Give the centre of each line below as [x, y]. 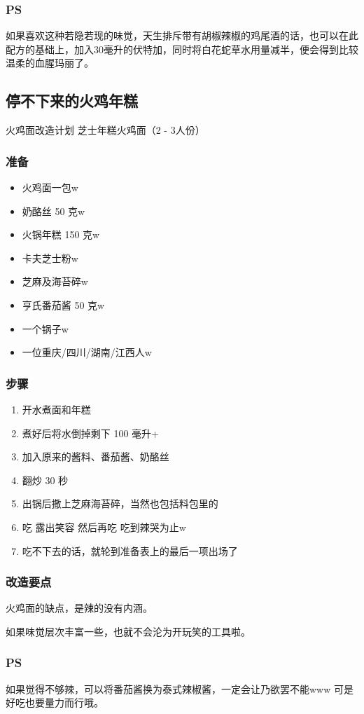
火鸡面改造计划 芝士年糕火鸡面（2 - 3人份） [105, 130]
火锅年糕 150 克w [61, 234]
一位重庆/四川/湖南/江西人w [87, 352]
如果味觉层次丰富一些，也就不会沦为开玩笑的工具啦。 [128, 631]
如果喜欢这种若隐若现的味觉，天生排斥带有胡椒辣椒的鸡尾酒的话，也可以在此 [182, 35]
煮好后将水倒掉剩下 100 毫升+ [91, 433]
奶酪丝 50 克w [54, 211]
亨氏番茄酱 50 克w [63, 304]
